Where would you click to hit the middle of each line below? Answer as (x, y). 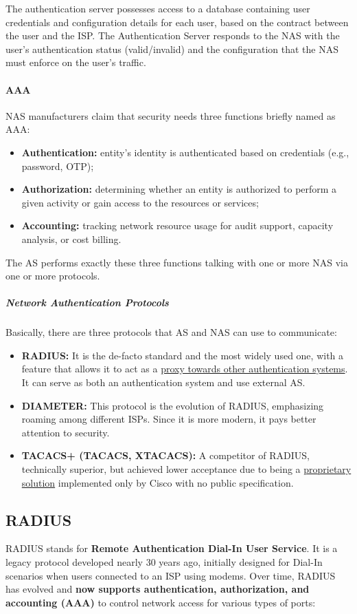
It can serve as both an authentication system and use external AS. (163, 382)
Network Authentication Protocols (87, 303)
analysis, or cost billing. (71, 239)
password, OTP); (58, 166)
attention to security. (66, 432)
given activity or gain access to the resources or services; (140, 202)
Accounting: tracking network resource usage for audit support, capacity (177, 225)
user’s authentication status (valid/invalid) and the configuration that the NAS (172, 49)
